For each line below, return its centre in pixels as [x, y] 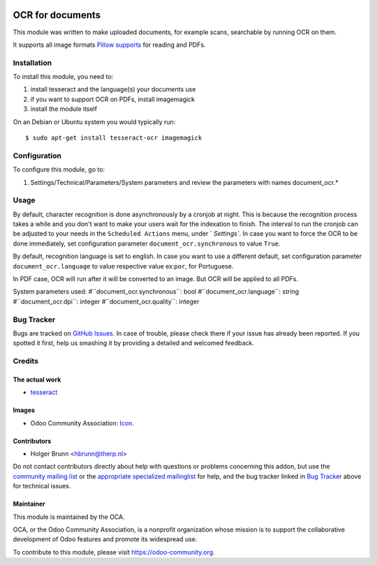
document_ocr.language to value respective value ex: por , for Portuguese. [123, 266]
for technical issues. [42, 486]
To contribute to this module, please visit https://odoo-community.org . [114, 552]
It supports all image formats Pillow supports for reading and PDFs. [109, 45]
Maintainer [29, 504]
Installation [32, 63]
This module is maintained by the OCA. [69, 517]
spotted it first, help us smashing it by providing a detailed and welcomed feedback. [133, 343]
